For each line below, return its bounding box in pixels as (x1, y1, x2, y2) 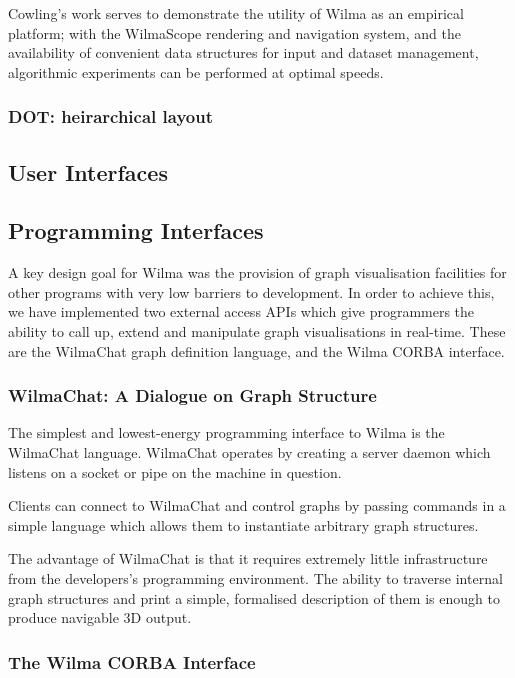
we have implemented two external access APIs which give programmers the (8, 301, 475, 322)
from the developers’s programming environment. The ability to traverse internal (8, 567, 503, 588)
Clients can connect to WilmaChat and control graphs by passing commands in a (8, 495, 506, 516)
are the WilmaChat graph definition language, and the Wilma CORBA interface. (8, 340, 505, 361)
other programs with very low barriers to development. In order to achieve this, (8, 281, 495, 302)
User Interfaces (8, 156, 168, 187)
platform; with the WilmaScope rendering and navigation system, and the (8, 22, 461, 43)
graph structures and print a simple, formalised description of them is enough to (8, 587, 500, 608)
